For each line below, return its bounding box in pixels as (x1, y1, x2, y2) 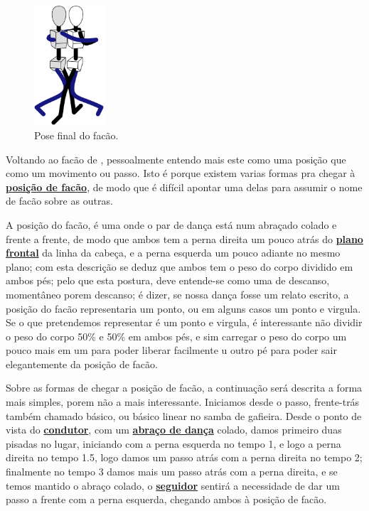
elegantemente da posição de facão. (6, 356, 158, 371)
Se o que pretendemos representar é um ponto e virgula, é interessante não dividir (6, 315, 363, 330)
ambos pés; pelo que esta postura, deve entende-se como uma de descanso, (6, 273, 330, 288)
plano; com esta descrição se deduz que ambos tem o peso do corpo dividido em (6, 259, 353, 274)
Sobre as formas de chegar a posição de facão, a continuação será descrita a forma (6, 380, 363, 395)
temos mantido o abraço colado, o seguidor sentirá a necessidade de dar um (6, 478, 340, 493)
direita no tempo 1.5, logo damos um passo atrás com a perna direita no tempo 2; (6, 450, 363, 465)
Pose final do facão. (34, 127, 119, 142)
